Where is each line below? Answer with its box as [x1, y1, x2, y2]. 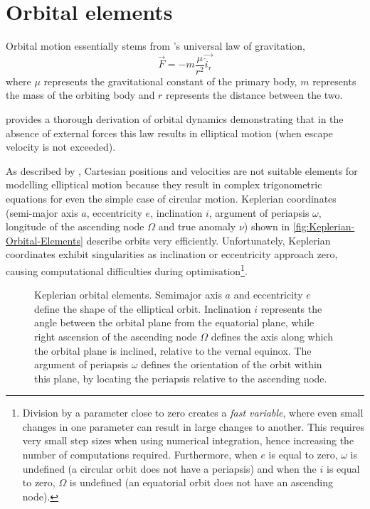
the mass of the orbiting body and [6, 87, 155, 102]
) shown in [243, 219, 290, 234]
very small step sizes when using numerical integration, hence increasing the [22, 433, 354, 448]
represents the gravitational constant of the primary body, [43, 73, 297, 88]
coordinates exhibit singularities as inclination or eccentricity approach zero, [6, 247, 338, 262]
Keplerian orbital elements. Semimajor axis [34, 287, 222, 302]
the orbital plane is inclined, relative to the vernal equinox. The [34, 343, 312, 358]
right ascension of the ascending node [34, 328, 197, 343]
